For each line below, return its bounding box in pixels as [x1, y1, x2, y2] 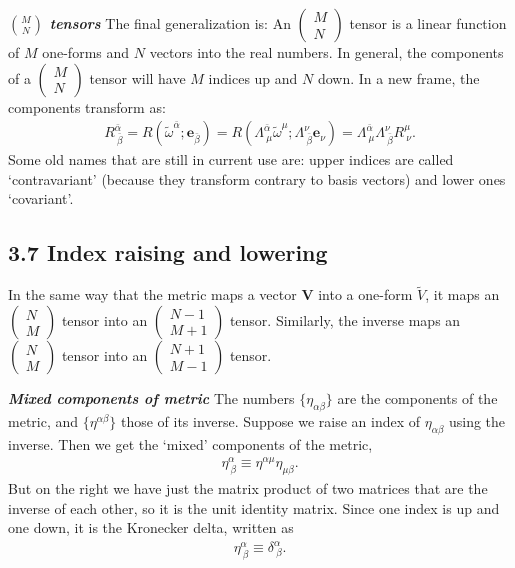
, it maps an [425, 284, 500, 305]
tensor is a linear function [349, 13, 507, 33]
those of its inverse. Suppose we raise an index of [120, 410, 421, 431]
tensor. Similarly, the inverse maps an [229, 310, 461, 331]
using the [448, 410, 506, 431]
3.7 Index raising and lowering [8, 237, 328, 268]
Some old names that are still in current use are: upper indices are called [8, 149, 454, 170]
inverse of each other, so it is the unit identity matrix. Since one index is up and [8, 497, 500, 518]
